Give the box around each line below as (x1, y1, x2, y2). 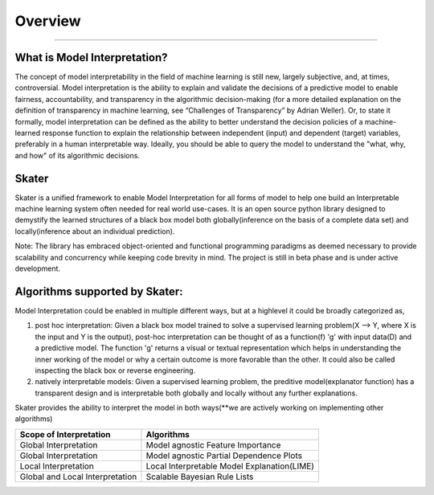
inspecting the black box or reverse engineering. (35, 366, 196, 375)
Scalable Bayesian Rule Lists (145, 471, 254, 482)
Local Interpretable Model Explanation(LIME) (145, 460, 315, 472)
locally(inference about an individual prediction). (14, 226, 175, 236)
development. (14, 264, 60, 273)
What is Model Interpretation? (14, 51, 168, 64)
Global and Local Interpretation (19, 471, 137, 482)
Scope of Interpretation (19, 428, 112, 440)
